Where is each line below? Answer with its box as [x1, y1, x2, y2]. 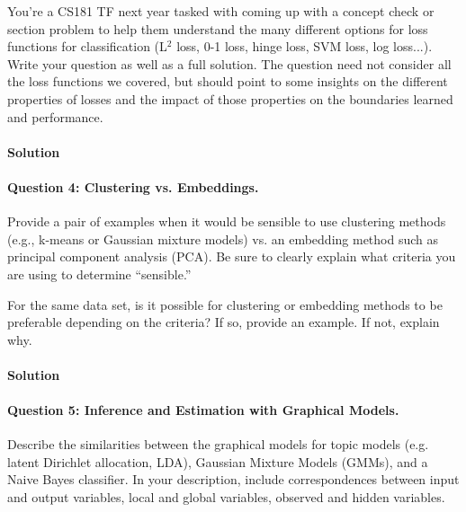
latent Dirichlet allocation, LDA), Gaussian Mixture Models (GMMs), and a [7, 452, 428, 471]
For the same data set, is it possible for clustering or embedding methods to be [7, 295, 443, 313]
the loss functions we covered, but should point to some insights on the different [7, 72, 448, 91]
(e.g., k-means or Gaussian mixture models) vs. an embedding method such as [7, 229, 439, 248]
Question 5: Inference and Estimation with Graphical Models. [7, 401, 399, 419]
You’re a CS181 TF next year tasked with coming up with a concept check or [7, 2, 435, 20]
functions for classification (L [7, 37, 167, 56]
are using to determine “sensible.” [7, 264, 192, 283]
